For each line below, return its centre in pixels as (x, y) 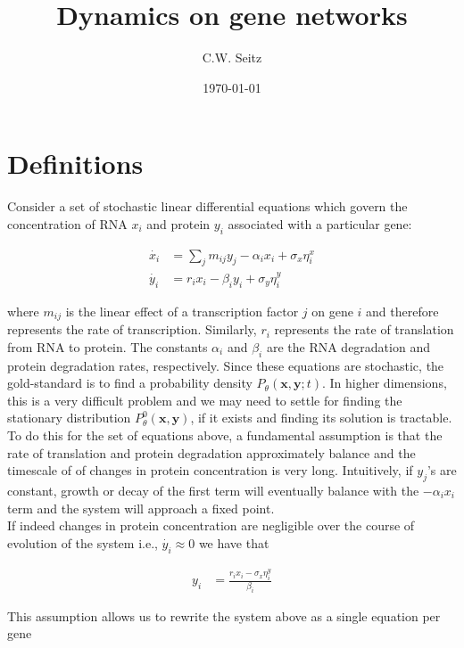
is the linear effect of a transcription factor (182, 311)
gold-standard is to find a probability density (130, 383)
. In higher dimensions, (384, 383)
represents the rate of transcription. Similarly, (132, 329)
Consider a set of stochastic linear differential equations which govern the (207, 206)
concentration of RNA (67, 223)
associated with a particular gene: (320, 223)
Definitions (75, 164)
